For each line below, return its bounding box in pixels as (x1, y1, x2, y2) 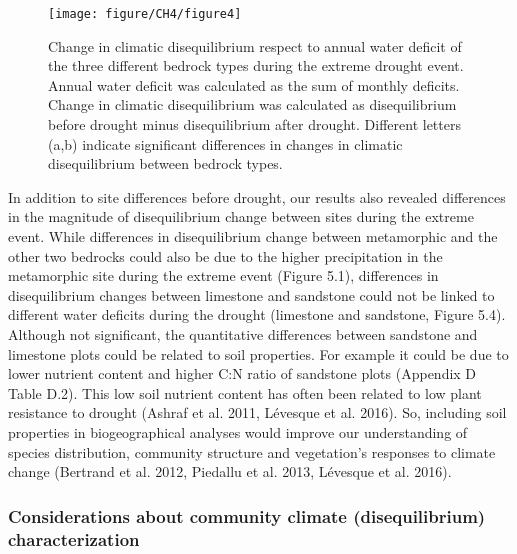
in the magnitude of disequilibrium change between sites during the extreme (8, 206, 474, 227)
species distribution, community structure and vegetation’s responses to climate (8, 441, 496, 462)
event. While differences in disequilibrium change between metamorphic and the (8, 226, 498, 246)
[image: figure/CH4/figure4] (48, 7, 242, 21)
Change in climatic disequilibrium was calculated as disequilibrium (48, 94, 457, 115)
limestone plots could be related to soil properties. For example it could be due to (8, 343, 509, 364)
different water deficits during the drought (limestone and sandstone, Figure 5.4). (8, 304, 506, 325)
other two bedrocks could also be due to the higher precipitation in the (8, 245, 443, 266)
